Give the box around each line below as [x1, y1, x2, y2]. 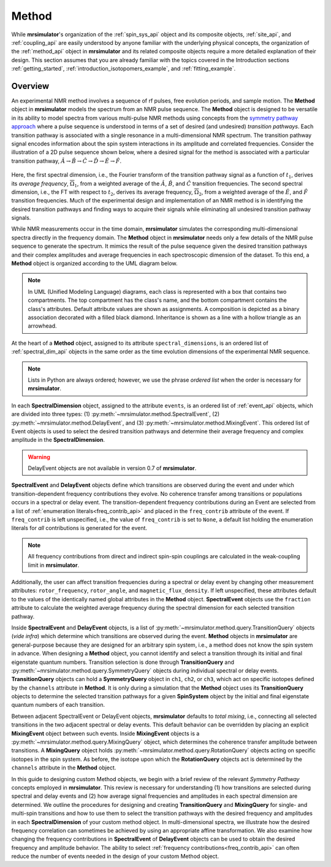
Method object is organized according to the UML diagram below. [11, 260, 178, 267]
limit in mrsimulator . [28, 561, 80, 569]
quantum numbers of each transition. [11, 701, 105, 709]
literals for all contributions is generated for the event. [11, 525, 147, 532]
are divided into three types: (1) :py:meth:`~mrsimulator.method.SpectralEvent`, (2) [11, 410, 220, 418]
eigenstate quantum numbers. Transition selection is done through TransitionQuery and [11, 658, 235, 666]
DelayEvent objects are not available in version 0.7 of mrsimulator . [28, 464, 197, 472]
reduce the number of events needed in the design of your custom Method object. [11, 853, 219, 860]
